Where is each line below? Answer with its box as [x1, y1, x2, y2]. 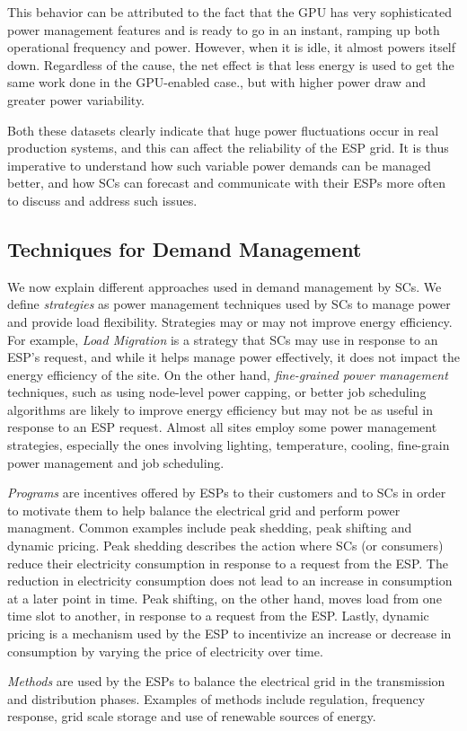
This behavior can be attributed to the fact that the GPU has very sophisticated [7, 3, 453, 21]
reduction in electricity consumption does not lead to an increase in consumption [7, 571, 453, 590]
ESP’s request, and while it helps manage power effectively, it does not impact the [7, 348, 460, 366]
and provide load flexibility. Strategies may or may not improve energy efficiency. [7, 312, 453, 330]
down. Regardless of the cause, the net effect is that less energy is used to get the [7, 55, 454, 74]
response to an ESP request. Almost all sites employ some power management [7, 418, 437, 436]
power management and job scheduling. [7, 453, 225, 471]
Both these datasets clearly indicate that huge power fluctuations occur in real [7, 120, 439, 139]
